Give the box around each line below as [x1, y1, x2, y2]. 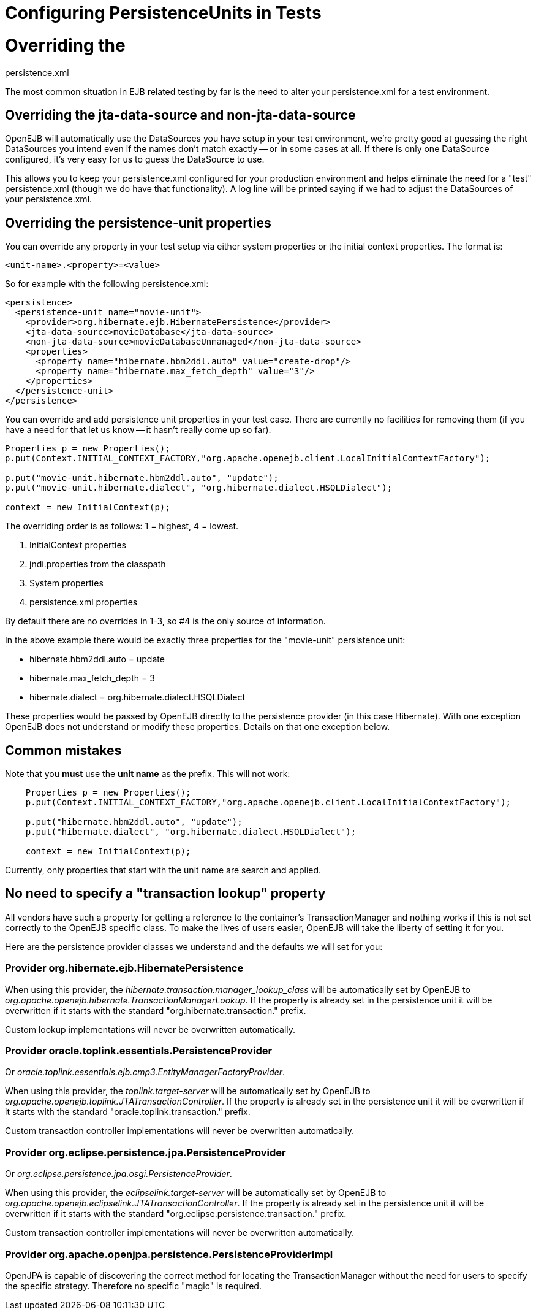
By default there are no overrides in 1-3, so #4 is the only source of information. [5, 616, 326, 627]
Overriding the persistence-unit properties [5, 215, 271, 231]
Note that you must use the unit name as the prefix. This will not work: [5, 769, 290, 780]
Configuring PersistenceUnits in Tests [5, 2, 322, 23]
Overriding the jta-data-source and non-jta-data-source [5, 107, 356, 123]
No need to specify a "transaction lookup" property [5, 886, 326, 902]
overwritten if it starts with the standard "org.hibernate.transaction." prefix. [5, 1005, 306, 1016]
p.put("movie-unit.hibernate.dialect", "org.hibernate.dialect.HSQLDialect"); [5, 483, 393, 493]
